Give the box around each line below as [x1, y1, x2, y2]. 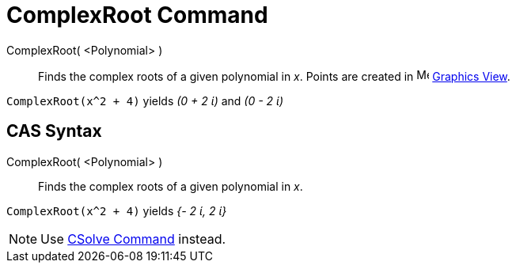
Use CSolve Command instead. [40, 230, 226, 247]
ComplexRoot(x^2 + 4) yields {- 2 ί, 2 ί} [6, 203, 227, 218]
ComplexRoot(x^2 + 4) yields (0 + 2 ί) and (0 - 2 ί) [6, 93, 284, 108]
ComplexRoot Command [6, 2, 268, 28]
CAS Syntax [6, 121, 102, 142]
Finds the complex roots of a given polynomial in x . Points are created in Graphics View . [38, 69, 510, 83]
